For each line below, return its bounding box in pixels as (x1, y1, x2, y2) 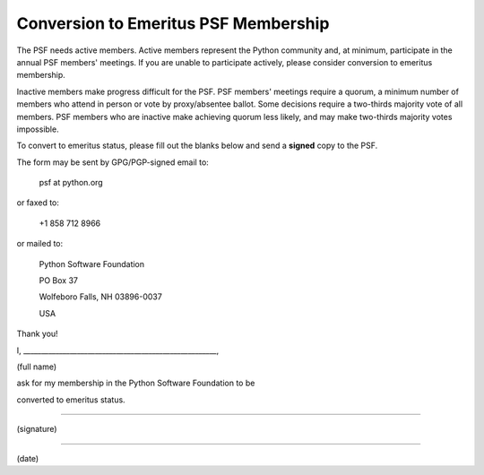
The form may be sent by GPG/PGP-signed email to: (16, 157, 210, 168)
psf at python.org (39, 177, 103, 188)
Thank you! (16, 328, 58, 340)
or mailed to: (16, 238, 64, 249)
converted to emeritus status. (16, 394, 125, 405)
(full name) (16, 361, 57, 372)
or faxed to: (16, 197, 60, 208)
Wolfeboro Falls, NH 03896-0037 (39, 291, 163, 302)
